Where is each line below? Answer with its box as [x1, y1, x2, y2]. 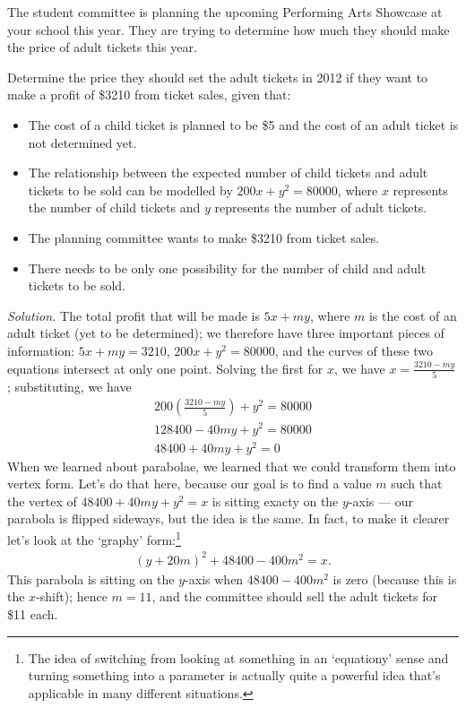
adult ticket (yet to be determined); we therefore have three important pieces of [7, 324, 444, 342]
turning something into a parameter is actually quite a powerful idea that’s [28, 666, 441, 685]
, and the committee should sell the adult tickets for [151, 587, 437, 606]
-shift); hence [36, 587, 108, 606]
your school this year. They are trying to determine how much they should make [7, 20, 450, 39]
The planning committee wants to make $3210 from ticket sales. [28, 228, 380, 246]
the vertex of [7, 491, 77, 510]
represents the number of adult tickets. [214, 198, 427, 217]
